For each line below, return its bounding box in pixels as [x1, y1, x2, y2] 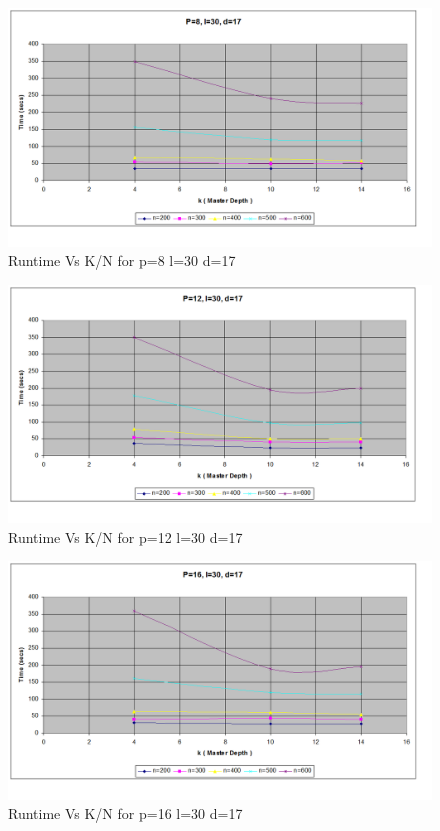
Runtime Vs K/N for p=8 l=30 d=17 [8, 250, 236, 271]
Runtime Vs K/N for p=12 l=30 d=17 [8, 526, 243, 547]
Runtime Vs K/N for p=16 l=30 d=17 [8, 803, 243, 824]
